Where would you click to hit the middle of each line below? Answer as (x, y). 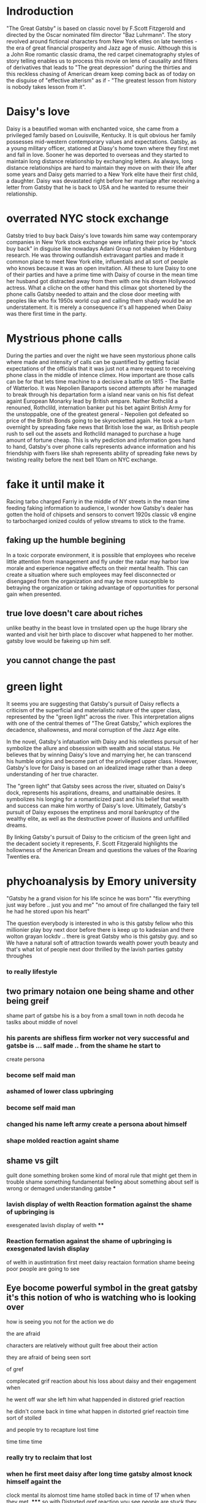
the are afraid (24, 1334)
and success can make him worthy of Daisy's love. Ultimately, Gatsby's (96, 805)
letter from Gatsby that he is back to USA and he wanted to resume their (97, 187)
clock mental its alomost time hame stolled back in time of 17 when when (98, 1495)
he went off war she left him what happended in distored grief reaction (96, 1399)
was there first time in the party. (47, 313)
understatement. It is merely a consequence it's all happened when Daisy (99, 307)
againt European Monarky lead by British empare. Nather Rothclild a (92, 401)
